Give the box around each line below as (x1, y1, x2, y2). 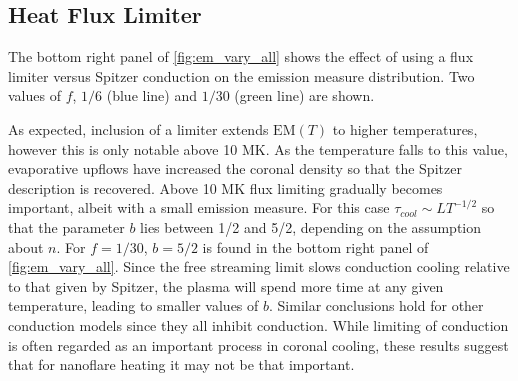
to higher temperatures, (332, 118, 478, 139)
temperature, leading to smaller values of (8, 295, 259, 316)
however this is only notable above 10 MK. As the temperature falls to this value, (8, 138, 508, 159)
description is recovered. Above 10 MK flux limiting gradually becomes (8, 177, 443, 198)
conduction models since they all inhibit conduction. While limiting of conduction (8, 314, 509, 335)
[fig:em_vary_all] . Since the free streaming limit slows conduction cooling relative (8, 256, 510, 277)
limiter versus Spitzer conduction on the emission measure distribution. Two (8, 65, 475, 86)
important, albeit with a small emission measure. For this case (8, 197, 390, 218)
